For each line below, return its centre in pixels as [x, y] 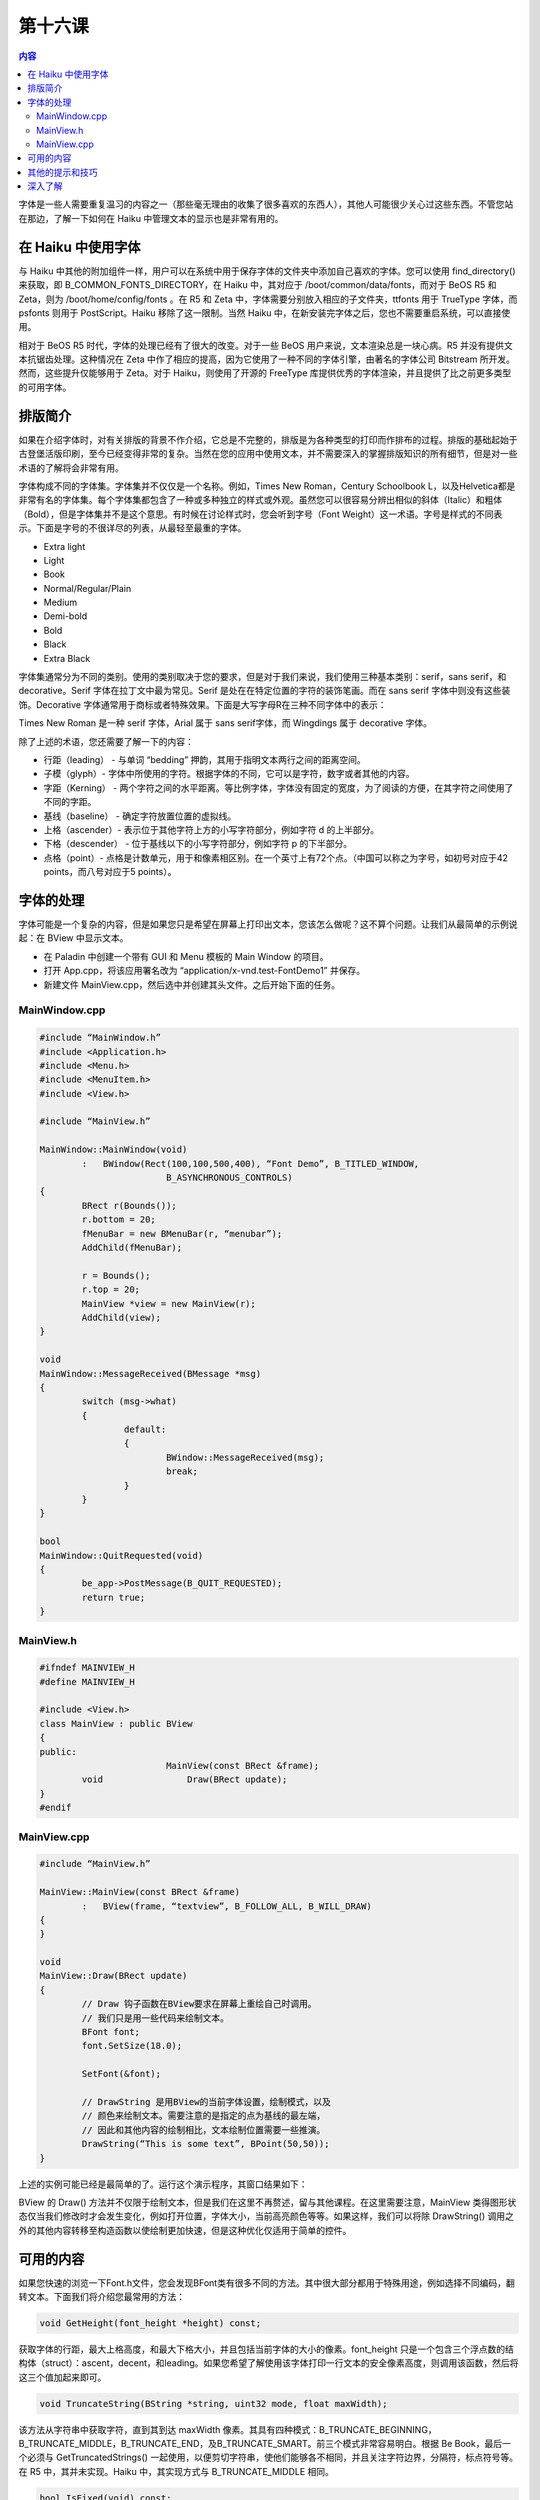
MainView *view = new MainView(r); [169, 1303]
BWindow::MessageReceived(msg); [245, 1457]
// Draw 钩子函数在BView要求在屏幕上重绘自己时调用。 [199, 2004]
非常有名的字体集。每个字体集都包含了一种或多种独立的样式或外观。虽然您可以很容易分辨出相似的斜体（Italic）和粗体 [260, 500]
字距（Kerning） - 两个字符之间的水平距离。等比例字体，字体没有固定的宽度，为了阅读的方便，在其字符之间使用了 [278, 787]
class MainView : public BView [116, 1723]
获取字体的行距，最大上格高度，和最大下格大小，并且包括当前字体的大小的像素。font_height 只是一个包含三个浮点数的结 [266, 2349]
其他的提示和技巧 [62, 172]
